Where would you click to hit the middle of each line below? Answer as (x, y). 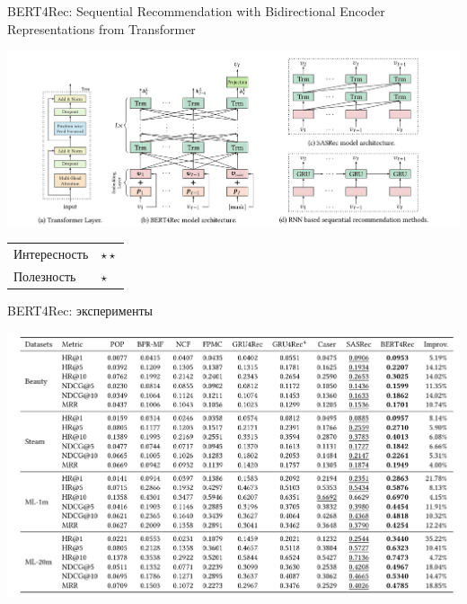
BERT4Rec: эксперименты (80, 311)
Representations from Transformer (101, 28)
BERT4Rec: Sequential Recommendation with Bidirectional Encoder (196, 11)
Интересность (51, 254)
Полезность (45, 275)
